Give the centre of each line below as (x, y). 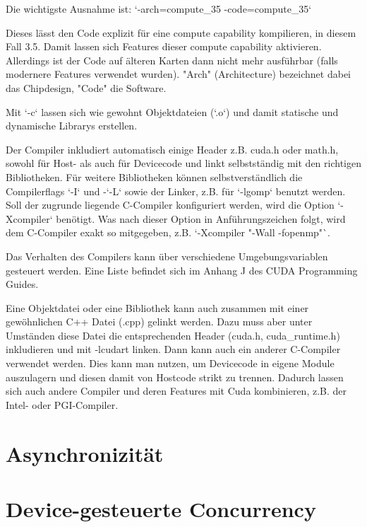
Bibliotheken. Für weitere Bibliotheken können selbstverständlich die (154, 176)
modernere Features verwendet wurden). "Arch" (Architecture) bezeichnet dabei (178, 74)
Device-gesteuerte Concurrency (161, 509)
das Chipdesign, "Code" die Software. (86, 87)
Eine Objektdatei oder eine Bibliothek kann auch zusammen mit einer (157, 307)
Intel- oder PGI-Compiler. (62, 404)
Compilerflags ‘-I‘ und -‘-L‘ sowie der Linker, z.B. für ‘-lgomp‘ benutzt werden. (176, 191)
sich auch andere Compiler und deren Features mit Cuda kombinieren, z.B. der (176, 391)
